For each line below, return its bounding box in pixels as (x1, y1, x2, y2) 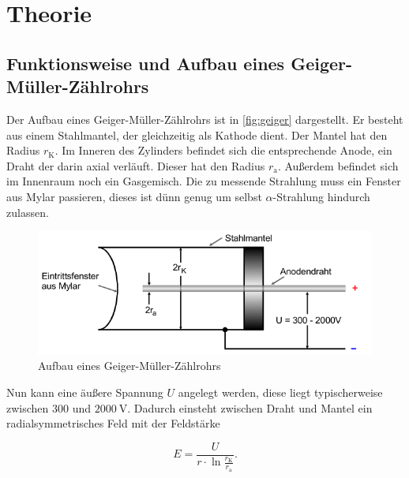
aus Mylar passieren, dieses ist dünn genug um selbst (6, 188, 262, 204)
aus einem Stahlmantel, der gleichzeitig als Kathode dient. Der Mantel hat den (6, 126, 388, 143)
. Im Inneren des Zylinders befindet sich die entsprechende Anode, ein (54, 142, 392, 159)
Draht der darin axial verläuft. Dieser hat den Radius (6, 157, 265, 174)
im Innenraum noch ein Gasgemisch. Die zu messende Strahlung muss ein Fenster (6, 173, 401, 189)
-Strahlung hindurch (272, 188, 370, 204)
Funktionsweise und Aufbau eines (6, 50, 285, 75)
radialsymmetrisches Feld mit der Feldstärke (6, 415, 220, 431)
